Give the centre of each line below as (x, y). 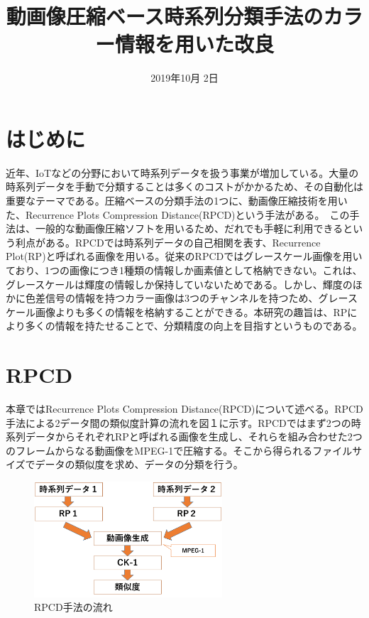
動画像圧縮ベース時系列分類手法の (165, 16)
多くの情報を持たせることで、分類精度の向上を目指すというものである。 (194, 326)
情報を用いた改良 (194, 44)
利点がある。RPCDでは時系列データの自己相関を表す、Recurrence (168, 242)
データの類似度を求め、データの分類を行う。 (139, 464)
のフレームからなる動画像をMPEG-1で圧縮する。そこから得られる (159, 450)
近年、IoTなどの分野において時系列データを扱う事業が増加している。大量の (182, 172)
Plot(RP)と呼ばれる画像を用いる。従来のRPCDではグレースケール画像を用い (184, 256)
